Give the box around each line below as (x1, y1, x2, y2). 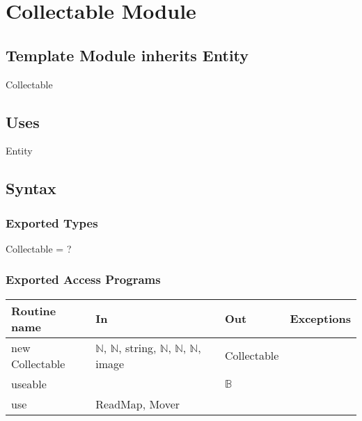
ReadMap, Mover (95, 395, 180, 412)
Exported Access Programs (6, 271, 161, 288)
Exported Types (6, 214, 98, 231)
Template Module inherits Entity (6, 44, 249, 65)
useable (11, 375, 47, 392)
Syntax (6, 177, 56, 199)
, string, (118, 339, 157, 356)
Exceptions (290, 310, 351, 327)
